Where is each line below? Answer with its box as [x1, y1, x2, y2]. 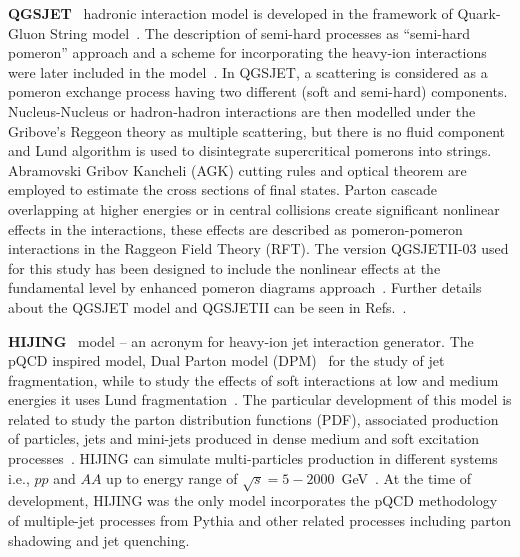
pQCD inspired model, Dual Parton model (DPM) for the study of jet [8, 350, 445, 371]
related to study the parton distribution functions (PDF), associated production [8, 408, 499, 429]
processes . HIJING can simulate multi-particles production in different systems [8, 448, 498, 469]
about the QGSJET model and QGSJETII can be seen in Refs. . [8, 296, 407, 317]
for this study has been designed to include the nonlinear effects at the [8, 257, 441, 278]
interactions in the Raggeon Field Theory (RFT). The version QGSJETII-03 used [8, 238, 509, 259]
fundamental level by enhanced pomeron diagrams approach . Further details [8, 277, 482, 298]
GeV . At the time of [341, 467, 472, 488]
